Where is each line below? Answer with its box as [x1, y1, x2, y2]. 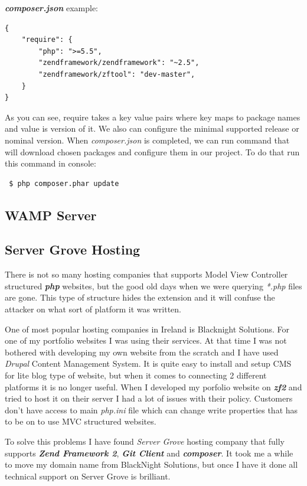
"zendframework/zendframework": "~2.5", [38, 58, 200, 67]
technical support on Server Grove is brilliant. [5, 469, 171, 482]
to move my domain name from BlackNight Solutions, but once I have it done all [5, 458, 298, 471]
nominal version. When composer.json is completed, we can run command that [5, 133, 290, 146]
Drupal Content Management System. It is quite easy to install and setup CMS [5, 357, 292, 370]
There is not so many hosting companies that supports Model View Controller [5, 268, 288, 280]
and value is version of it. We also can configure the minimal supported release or [5, 122, 299, 135]
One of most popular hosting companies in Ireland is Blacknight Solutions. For [5, 322, 289, 335]
